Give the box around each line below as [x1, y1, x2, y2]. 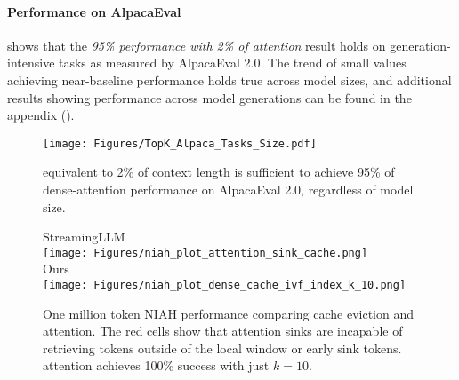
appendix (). [7, 106, 75, 124]
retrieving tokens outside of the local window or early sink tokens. [43, 338, 402, 357]
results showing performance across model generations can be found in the [7, 88, 412, 107]
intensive [7, 53, 55, 72]
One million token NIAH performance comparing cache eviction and [43, 304, 415, 322]
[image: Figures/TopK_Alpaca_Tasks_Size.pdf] [43, 137, 317, 150]
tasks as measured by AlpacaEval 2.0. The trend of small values [59, 53, 407, 72]
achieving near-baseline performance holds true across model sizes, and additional [7, 70, 452, 89]
